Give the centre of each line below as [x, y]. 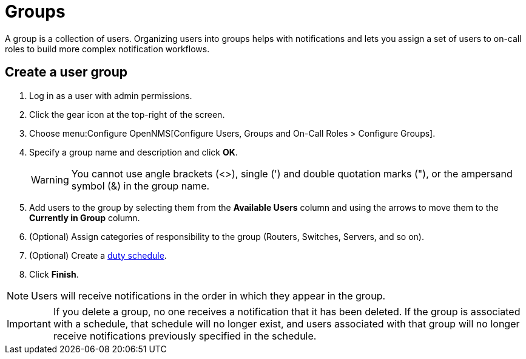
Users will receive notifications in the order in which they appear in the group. [208, 296]
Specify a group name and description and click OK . [133, 152]
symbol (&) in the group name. [140, 186]
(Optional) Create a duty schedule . [98, 255]
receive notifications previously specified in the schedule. [185, 336]
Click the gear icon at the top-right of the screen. [127, 114]
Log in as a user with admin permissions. [111, 95]
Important [29, 323]
